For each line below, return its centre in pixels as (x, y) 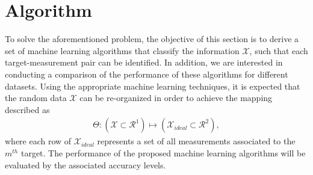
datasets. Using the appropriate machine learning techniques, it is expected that (153, 86)
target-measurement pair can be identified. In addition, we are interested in (144, 62)
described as (27, 109)
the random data (36, 98)
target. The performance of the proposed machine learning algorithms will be (163, 152)
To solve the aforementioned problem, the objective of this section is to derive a (152, 39)
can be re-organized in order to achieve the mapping (176, 98)
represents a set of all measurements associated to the (196, 141)
